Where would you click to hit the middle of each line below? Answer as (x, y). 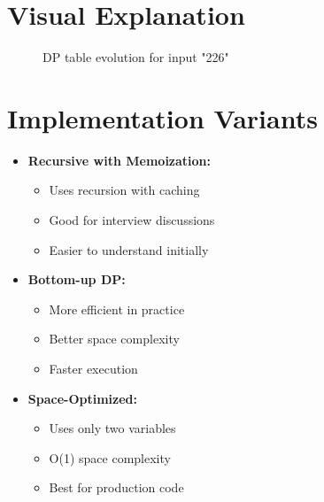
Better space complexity (114, 339)
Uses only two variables (112, 428)
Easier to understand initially (129, 249)
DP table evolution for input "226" (136, 57)
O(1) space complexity (110, 457)
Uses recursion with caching (124, 190)
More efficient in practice (117, 309)
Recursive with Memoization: (120, 160)
